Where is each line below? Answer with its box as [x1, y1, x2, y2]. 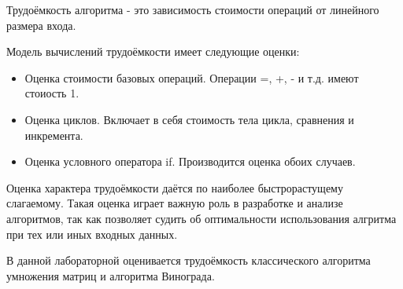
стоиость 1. [24, 85, 79, 101]
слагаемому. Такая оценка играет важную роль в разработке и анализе [6, 195, 343, 211]
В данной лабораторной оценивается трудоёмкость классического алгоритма [6, 252, 371, 269]
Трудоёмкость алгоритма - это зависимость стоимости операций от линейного [6, 2, 379, 17]
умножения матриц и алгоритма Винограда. [6, 267, 215, 284]
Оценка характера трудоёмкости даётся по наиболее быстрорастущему [6, 179, 343, 196]
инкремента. [24, 126, 83, 143]
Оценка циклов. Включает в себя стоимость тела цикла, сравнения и [24, 111, 354, 127]
